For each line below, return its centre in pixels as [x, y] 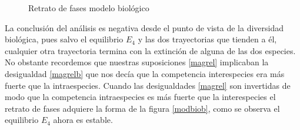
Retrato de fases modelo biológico [89, 8]
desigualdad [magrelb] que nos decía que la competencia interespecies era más [145, 73]
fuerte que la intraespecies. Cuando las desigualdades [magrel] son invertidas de [148, 85]
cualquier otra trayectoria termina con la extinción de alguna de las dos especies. [150, 50]
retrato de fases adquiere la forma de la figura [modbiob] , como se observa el [142, 108]
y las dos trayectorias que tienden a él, [207, 39]
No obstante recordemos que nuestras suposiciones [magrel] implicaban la [137, 62]
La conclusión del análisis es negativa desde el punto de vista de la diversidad [144, 27]
